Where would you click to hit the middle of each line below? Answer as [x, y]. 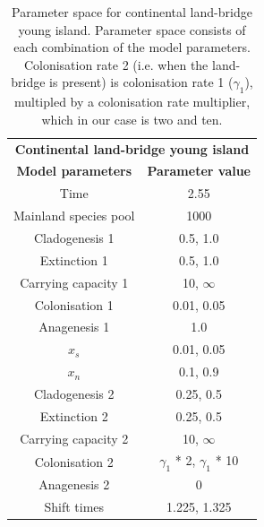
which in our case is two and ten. [132, 119]
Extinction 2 [74, 415]
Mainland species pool [74, 216]
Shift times [74, 507]
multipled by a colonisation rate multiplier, [132, 102]
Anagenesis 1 [74, 327]
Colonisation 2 [74, 461]
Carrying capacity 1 [74, 282]
